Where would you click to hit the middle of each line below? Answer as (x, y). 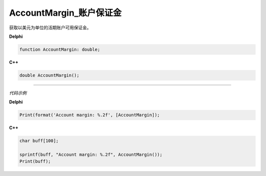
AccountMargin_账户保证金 (65, 13)
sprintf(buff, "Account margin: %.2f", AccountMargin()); (91, 155)
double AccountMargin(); (50, 75)
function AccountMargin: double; (60, 49)
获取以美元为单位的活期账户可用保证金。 (50, 28)
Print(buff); (35, 161)
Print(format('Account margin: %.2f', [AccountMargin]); (90, 115)
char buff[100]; (39, 141)
